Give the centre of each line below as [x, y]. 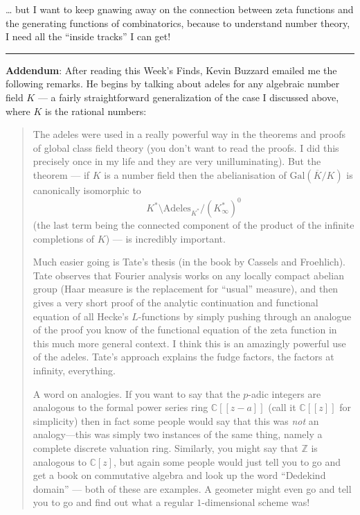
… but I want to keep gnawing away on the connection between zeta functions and [180, 9]
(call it [282, 407]
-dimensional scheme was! [256, 502]
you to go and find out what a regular [113, 502]
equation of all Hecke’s [81, 316]
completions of [64, 238]
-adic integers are [285, 393]
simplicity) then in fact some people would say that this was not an [176, 420]
